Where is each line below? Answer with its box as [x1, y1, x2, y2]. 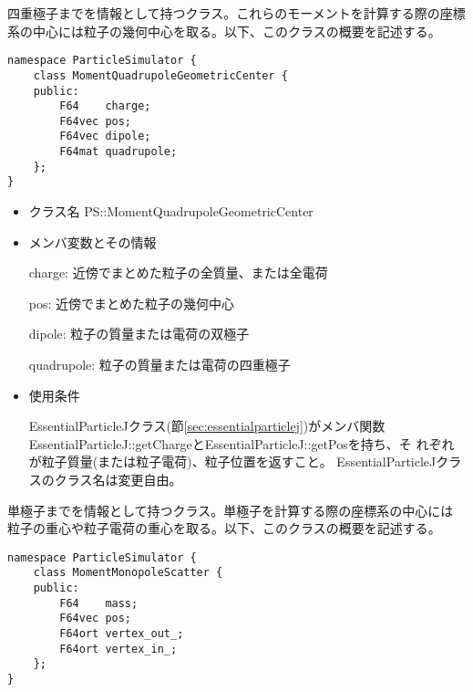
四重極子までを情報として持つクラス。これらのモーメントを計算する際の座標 [7, 4, 466, 22]
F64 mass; [59, 596, 139, 610]
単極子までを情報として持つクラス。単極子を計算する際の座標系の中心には [7, 500, 454, 519]
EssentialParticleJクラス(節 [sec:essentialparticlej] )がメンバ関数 [28, 416, 386, 435]
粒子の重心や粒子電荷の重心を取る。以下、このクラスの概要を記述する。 [7, 519, 441, 538]
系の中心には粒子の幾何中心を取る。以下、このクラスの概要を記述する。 [7, 21, 441, 40]
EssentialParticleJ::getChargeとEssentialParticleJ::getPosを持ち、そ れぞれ [28, 434, 455, 453]
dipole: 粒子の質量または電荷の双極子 [28, 324, 250, 343]
